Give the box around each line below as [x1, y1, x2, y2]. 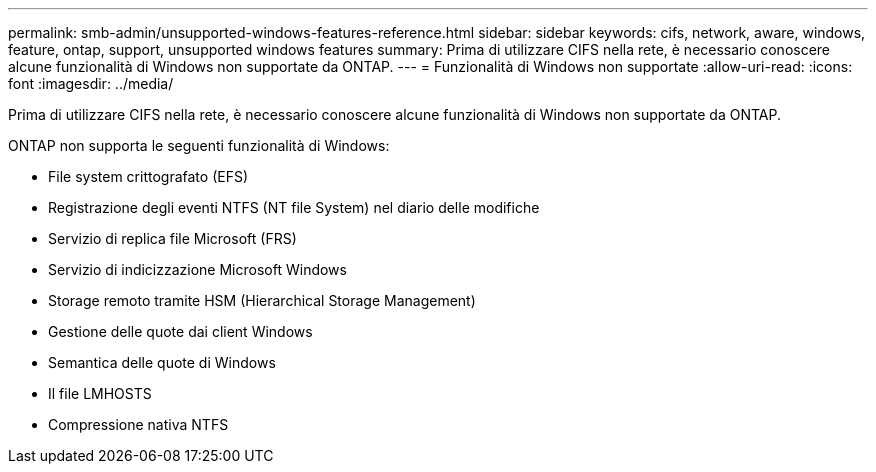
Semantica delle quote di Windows [48, 354, 276, 371]
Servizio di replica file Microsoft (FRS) [48, 230, 297, 247]
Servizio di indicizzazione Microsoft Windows [48, 261, 347, 278]
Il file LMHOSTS [48, 385, 152, 402]
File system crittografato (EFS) [48, 168, 249, 185]
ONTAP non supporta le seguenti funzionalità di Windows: [8, 137, 390, 154]
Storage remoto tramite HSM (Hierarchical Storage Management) [48, 292, 476, 309]
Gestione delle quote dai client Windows [48, 323, 313, 340]
